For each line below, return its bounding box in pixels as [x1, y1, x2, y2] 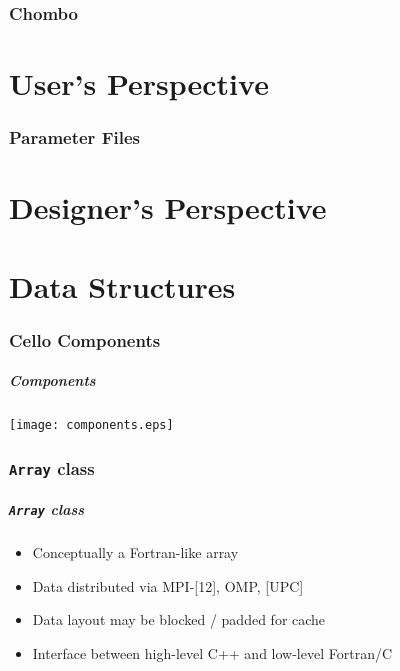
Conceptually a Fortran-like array [32, 541, 239, 562]
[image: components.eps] [9, 418, 174, 433]
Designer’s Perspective [9, 187, 327, 228]
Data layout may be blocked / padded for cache [32, 609, 326, 630]
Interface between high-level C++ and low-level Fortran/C [32, 642, 393, 663]
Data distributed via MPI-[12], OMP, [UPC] [32, 575, 304, 596]
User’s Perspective [9, 63, 269, 104]
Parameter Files [9, 125, 140, 150]
